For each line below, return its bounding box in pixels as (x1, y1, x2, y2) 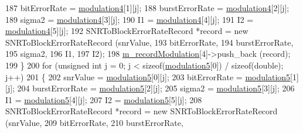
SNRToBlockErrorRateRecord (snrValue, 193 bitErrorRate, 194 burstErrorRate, (5, 36, 294, 48)
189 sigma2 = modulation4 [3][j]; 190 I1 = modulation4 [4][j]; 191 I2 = (5, 13, 254, 25)
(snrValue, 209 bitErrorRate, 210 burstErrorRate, (5, 116, 183, 128)
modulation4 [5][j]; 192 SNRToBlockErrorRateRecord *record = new (5, 25, 248, 37)
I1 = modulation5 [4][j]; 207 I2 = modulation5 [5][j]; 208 (5, 93, 202, 105)
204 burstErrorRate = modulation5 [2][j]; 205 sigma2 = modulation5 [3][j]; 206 (17, 82, 295, 94)
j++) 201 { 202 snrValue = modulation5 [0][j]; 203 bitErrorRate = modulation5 (5, 70, 291, 83)
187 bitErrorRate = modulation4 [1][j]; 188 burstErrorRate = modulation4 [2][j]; (5, 2, 290, 13)
